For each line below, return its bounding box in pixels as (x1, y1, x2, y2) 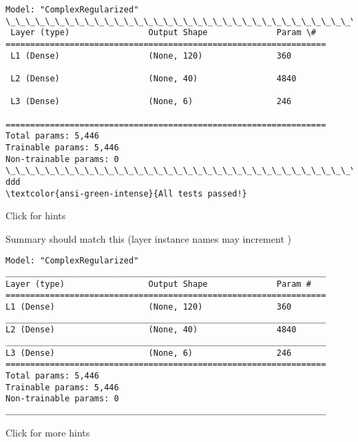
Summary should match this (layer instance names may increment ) (6, 231, 291, 245)
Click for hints (6, 208, 66, 223)
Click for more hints (6, 425, 90, 439)
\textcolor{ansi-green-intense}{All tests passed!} (6, 188, 247, 199)
